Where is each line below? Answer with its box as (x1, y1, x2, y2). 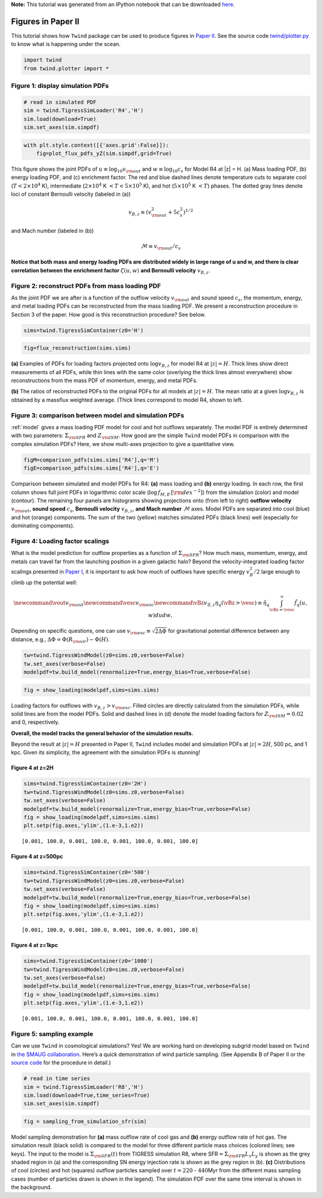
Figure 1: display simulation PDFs (11, 81, 109, 90)
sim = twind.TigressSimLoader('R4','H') (23, 107, 144, 114)
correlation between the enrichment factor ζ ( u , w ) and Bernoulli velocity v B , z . (11, 266, 211, 275)
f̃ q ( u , (294, 599, 307, 608)
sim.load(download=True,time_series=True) (23, 1091, 150, 1099)
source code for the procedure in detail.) (11, 1059, 111, 1066)
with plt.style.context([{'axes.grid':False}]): (23, 141, 169, 148)
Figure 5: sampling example (11, 1030, 93, 1038)
